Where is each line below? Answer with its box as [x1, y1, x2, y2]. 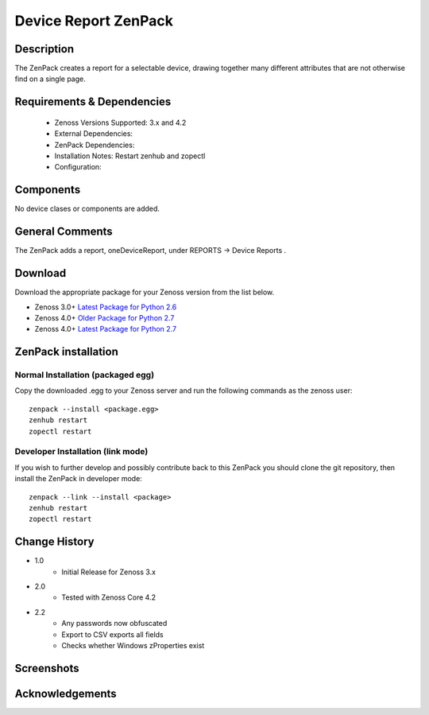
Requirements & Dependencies [14, 95, 172, 109]
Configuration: [54, 162, 102, 172]
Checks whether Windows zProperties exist [61, 640, 205, 650]
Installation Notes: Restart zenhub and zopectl [54, 151, 206, 161]
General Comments [14, 225, 113, 239]
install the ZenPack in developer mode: [14, 474, 142, 484]
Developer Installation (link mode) [14, 446, 149, 457]
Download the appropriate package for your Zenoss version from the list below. [14, 287, 275, 297]
